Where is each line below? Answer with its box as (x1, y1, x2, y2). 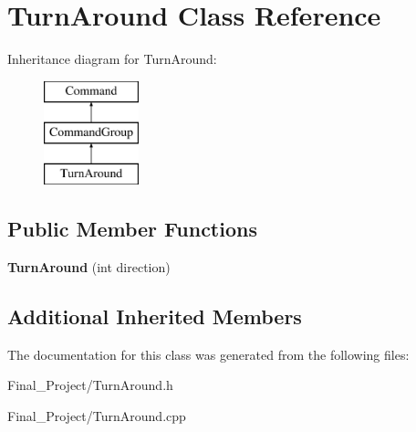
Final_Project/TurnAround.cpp (7, 406, 186, 425)
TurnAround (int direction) (7, 257, 171, 276)
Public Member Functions (7, 215, 257, 243)
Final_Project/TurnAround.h (7, 375, 173, 395)
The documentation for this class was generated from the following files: (7, 344, 410, 364)
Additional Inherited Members (7, 301, 302, 330)
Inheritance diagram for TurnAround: (7, 49, 217, 68)
